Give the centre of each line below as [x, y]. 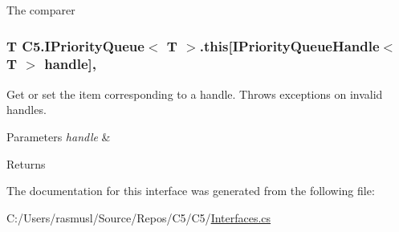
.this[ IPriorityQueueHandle [289, 45]
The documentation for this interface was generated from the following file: [191, 191]
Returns [26, 163]
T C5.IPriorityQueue [75, 45]
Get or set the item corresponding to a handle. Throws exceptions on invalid [195, 94]
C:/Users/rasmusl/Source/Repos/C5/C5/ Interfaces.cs [139, 217]
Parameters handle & [59, 136]
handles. [26, 110]
